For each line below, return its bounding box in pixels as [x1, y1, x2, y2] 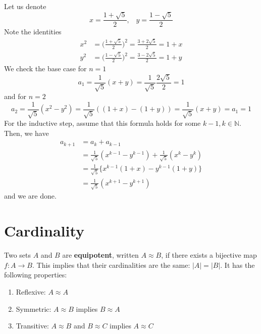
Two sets [4, 250, 31, 260]
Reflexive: [16, 286, 46, 297]
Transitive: [16, 320, 49, 331]
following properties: [4, 269, 67, 280]
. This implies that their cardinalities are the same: [32, 259, 190, 270]
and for [4, 90, 27, 101]
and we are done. [4, 190, 57, 201]
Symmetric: [16, 303, 51, 314]
